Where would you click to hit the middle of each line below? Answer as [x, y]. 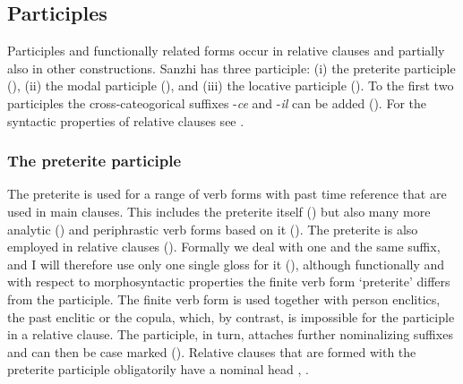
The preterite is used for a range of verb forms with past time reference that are [227, 194]
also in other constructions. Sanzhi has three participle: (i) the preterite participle [231, 68]
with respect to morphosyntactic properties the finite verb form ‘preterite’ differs [229, 282]
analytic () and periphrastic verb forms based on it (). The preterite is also [213, 229]
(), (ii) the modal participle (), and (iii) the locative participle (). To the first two [231, 85]
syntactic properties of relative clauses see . [126, 120]
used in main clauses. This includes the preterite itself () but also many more [219, 211]
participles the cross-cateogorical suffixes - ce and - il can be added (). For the [217, 102]
